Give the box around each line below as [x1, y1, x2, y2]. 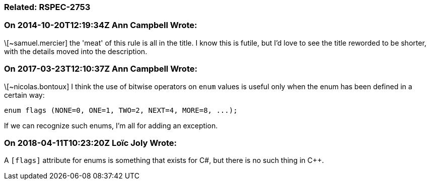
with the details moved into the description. [4, 47, 148, 56]
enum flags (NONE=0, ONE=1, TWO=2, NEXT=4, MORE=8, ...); [4, 106, 238, 114]
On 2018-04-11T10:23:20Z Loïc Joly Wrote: [4, 137, 177, 148]
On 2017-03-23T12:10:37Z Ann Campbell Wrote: [4, 64, 197, 74]
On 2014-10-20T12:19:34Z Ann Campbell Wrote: [4, 20, 197, 31]
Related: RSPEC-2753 [4, 2, 91, 12]
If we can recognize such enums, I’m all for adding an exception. [4, 121, 218, 130]
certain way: [4, 90, 45, 99]
